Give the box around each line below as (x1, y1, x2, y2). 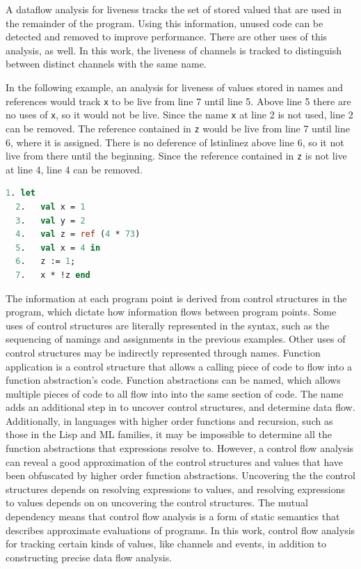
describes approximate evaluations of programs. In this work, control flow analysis (6, 522, 355, 537)
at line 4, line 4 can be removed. (6, 162, 143, 176)
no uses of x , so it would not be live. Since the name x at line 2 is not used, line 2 (6, 107, 353, 122)
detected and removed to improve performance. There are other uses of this (6, 29, 328, 44)
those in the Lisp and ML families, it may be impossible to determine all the (6, 427, 332, 442)
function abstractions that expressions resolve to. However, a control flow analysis (6, 441, 354, 455)
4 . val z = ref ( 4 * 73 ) (15, 229, 141, 240)
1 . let (6, 188, 35, 198)
